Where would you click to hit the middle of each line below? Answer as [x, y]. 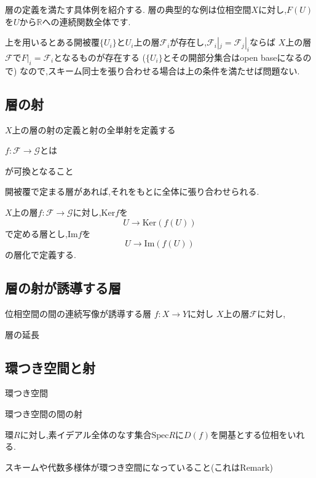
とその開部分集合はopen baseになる [233, 57]
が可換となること [39, 170]
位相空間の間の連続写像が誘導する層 [78, 313]
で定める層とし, [36, 233]
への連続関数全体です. [86, 21]
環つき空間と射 [50, 367]
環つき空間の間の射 [44, 413]
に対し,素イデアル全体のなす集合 [86, 434]
